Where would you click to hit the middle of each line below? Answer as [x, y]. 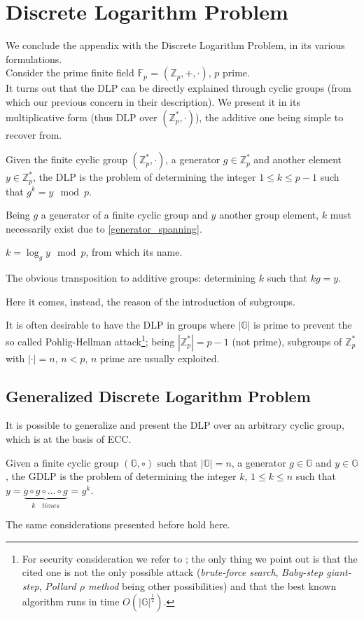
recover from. [34, 134]
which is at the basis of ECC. [69, 438]
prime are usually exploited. [160, 358]
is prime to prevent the [303, 325]
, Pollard [57, 585]
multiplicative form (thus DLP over [82, 117]
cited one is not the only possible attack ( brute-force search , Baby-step [173, 572]
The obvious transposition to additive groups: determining [131, 278]
